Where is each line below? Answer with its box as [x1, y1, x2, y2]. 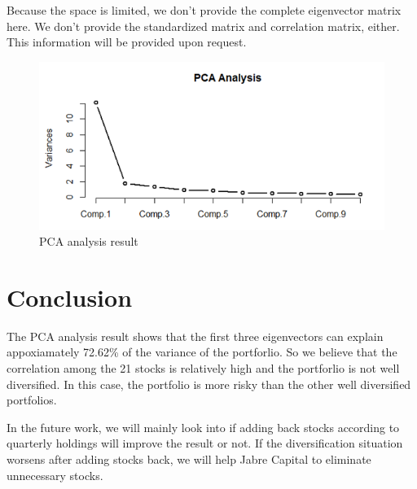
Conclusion [7, 280, 133, 313]
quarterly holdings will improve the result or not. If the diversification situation [7, 434, 403, 452]
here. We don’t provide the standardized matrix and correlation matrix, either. [7, 17, 400, 34]
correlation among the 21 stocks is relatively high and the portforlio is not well [7, 360, 400, 377]
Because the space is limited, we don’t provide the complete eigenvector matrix [7, 2, 402, 18]
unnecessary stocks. [7, 466, 103, 483]
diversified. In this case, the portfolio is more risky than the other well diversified [7, 375, 411, 392]
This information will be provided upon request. [7, 33, 247, 50]
